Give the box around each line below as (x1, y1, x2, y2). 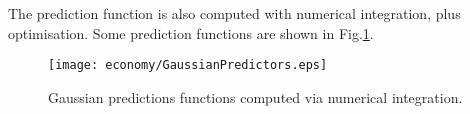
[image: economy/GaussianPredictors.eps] (48, 58, 328, 73)
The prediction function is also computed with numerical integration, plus (8, 3, 461, 23)
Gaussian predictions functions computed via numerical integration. (48, 86, 463, 107)
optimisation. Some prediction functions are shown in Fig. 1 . (8, 22, 374, 43)
